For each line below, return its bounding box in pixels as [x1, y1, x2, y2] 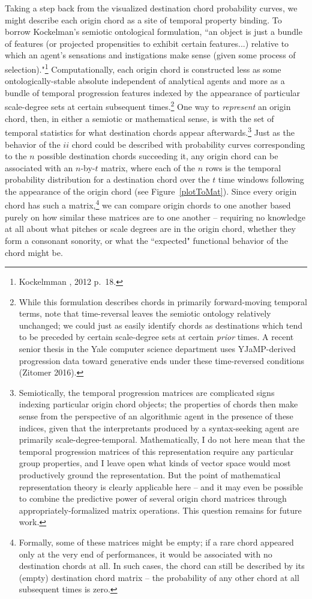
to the [5, 150, 27, 162]
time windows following [218, 173, 304, 186]
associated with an [5, 161, 73, 174]
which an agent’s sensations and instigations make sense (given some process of [5, 49, 296, 61]
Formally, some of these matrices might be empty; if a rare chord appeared [19, 535, 294, 548]
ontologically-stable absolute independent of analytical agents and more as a [5, 74, 285, 87]
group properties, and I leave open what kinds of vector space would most [19, 457, 291, 469]
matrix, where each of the [101, 161, 196, 174]
